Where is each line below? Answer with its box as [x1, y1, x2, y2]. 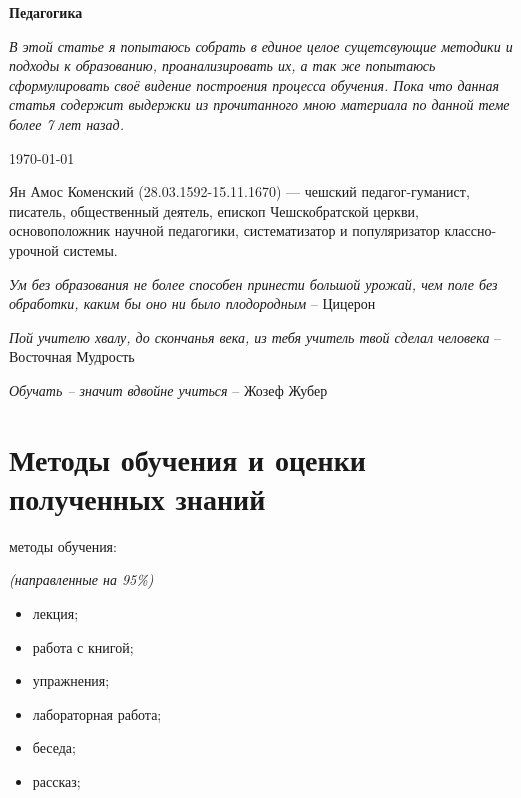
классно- [444, 220, 497, 241]
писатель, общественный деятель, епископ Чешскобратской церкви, [9, 200, 419, 221]
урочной [9, 239, 59, 260]
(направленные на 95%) [9, 569, 154, 590]
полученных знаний [9, 477, 266, 518]
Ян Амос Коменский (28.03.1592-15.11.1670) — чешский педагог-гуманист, [9, 181, 470, 202]
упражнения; [32, 670, 110, 691]
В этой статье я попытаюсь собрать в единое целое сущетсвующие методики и [9, 35, 513, 56]
